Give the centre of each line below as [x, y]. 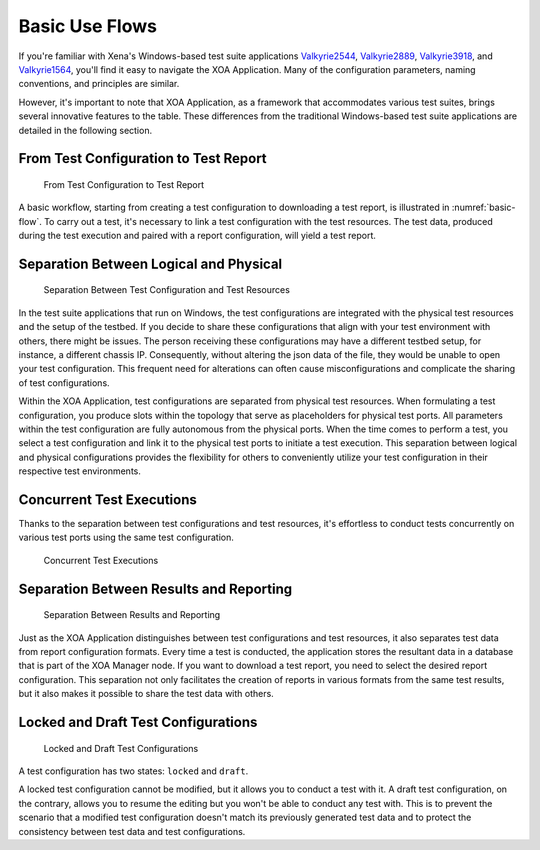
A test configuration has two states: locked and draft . [133, 771]
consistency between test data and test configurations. [132, 831]
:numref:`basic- [483, 207]
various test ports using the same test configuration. [126, 537]
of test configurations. [64, 382]
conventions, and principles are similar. [99, 84]
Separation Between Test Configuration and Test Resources [166, 290]
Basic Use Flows [87, 26]
